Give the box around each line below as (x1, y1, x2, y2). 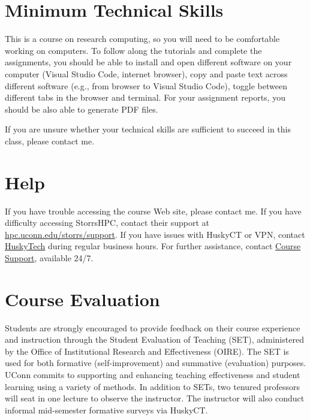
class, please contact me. (5, 134, 95, 147)
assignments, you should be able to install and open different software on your (5, 56, 292, 68)
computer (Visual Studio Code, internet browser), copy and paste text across (5, 67, 288, 80)
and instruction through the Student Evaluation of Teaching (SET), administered (5, 333, 304, 346)
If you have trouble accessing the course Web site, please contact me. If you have (5, 204, 302, 217)
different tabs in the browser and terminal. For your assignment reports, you (5, 91, 285, 104)
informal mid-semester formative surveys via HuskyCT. (5, 403, 208, 416)
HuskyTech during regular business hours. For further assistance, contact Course (5, 240, 301, 252)
